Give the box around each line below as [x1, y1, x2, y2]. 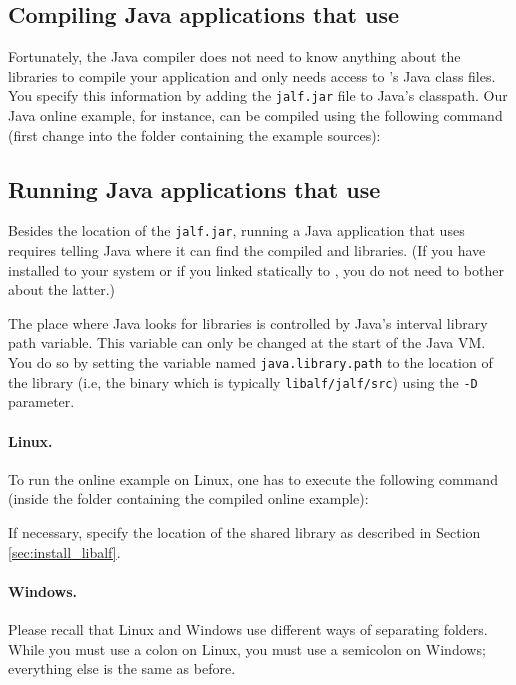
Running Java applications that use [8, 173, 381, 204]
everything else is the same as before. [8, 658, 236, 679]
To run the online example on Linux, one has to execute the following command [8, 468, 498, 489]
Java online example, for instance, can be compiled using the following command [8, 105, 503, 126]
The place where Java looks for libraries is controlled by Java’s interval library [8, 312, 488, 333]
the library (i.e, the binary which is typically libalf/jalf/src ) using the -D [8, 371, 478, 392]
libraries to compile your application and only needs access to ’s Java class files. [8, 65, 496, 86]
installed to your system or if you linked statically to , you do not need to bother [8, 259, 504, 280]
